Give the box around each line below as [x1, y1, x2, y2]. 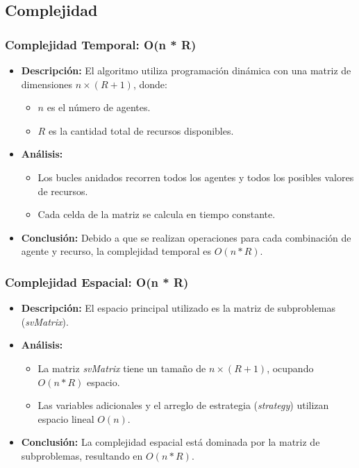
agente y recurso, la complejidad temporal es [21, 244, 212, 258]
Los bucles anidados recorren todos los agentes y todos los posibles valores [37, 169, 354, 184]
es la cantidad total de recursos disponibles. [48, 123, 234, 137]
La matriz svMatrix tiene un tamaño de [37, 360, 206, 375]
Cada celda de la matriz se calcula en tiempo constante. [37, 207, 276, 222]
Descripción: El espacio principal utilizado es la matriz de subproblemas [21, 301, 336, 315]
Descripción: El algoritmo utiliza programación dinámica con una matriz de [21, 63, 351, 77]
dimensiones [21, 76, 73, 91]
